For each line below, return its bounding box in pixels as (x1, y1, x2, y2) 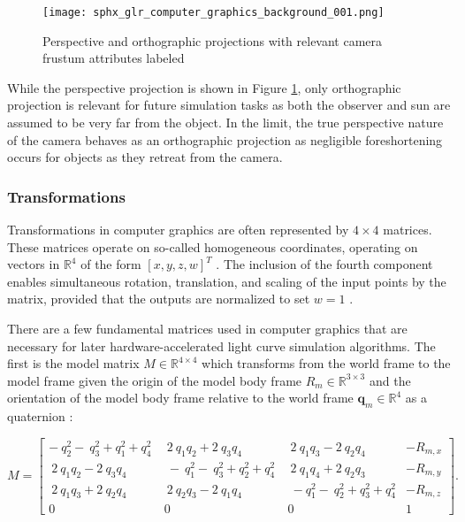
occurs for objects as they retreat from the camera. (7, 148, 283, 166)
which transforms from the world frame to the (202, 354, 451, 372)
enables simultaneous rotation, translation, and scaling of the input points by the (7, 272, 446, 290)
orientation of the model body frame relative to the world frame (7, 388, 354, 407)
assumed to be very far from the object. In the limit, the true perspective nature (7, 113, 444, 132)
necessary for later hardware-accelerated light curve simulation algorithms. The (7, 336, 436, 355)
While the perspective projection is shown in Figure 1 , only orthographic (7, 78, 401, 96)
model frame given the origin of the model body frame (7, 371, 302, 389)
